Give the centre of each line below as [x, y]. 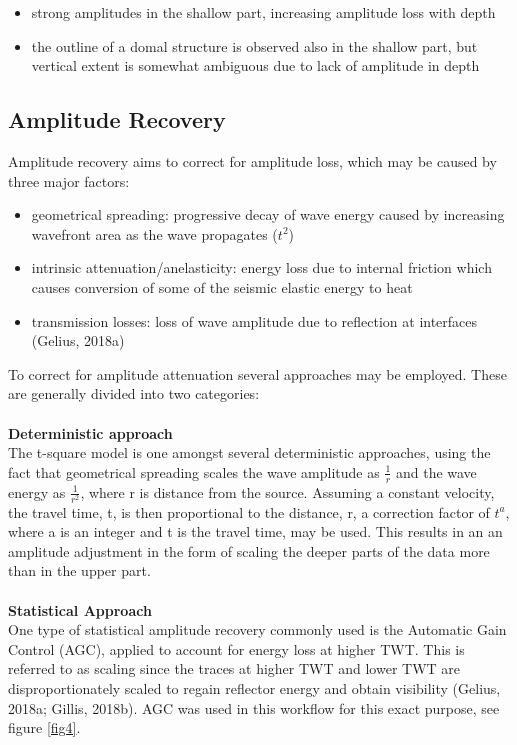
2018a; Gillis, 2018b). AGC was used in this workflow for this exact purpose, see [254, 707]
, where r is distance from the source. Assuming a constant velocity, [287, 491]
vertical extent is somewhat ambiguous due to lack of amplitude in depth [255, 65]
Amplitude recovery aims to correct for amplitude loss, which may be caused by [252, 160]
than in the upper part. [79, 570]
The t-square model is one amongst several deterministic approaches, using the [249, 452]
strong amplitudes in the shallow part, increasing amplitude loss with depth [263, 12]
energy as [37, 491]
